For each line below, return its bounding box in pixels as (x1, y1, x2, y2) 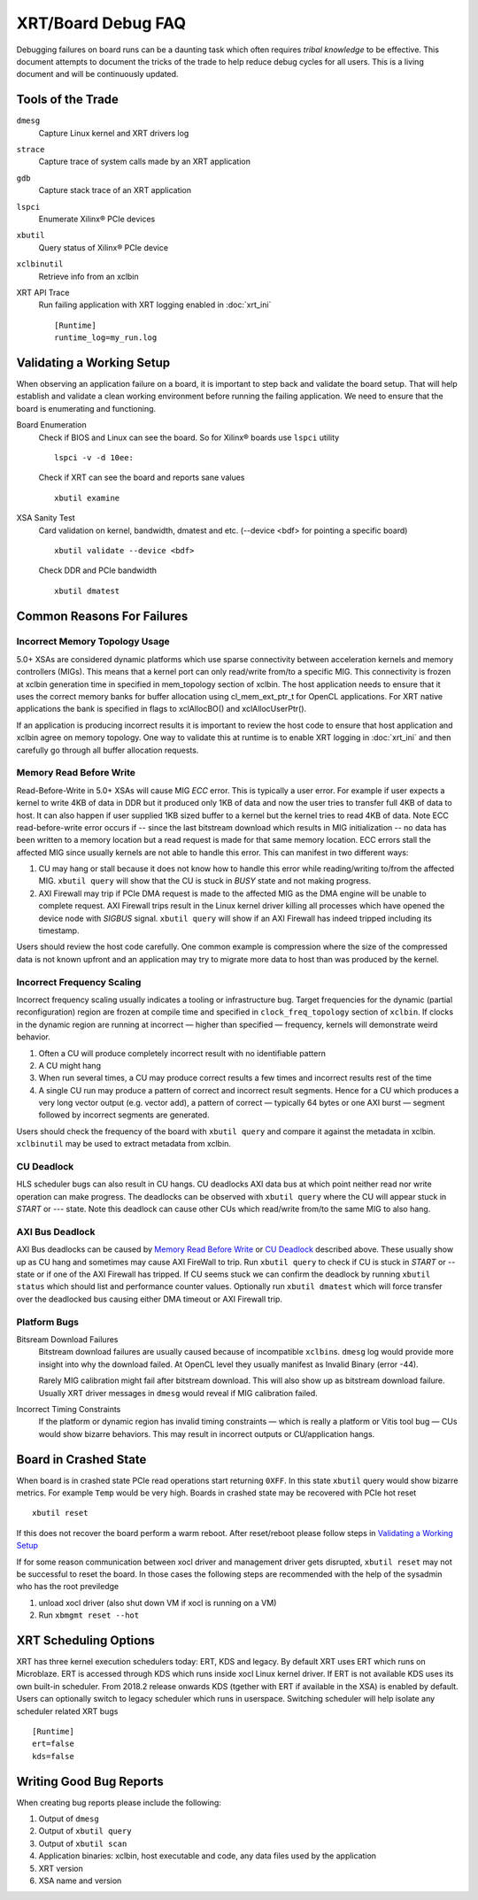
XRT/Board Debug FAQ (16, 13, 187, 33)
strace (16, 144, 45, 155)
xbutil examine (54, 492, 120, 503)
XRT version (38, 1863, 84, 1873)
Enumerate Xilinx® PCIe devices (38, 213, 156, 224)
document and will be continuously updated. (16, 69, 179, 80)
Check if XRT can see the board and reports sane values (38, 472, 245, 483)
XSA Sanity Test (16, 513, 75, 523)
